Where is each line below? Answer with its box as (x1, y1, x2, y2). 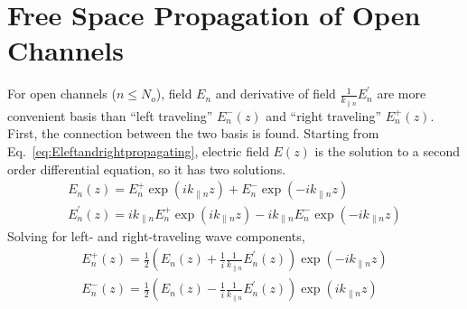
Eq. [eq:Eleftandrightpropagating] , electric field (7, 141, 269, 160)
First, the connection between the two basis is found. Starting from (7, 124, 379, 143)
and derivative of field (215, 84, 336, 103)
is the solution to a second (314, 141, 461, 160)
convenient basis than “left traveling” (7, 106, 213, 125)
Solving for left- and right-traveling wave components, (7, 226, 305, 245)
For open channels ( (7, 84, 117, 103)
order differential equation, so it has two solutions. (7, 159, 286, 178)
